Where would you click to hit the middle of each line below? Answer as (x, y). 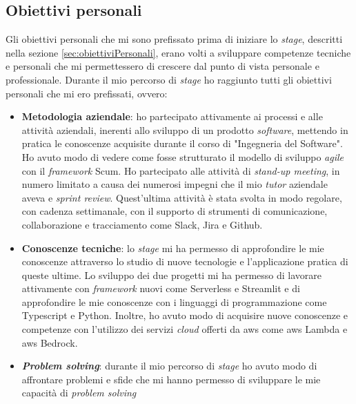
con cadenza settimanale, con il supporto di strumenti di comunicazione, (175, 211)
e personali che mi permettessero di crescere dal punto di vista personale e (162, 66)
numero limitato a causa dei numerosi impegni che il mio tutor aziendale (175, 184)
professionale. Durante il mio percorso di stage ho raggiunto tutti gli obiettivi (169, 79)
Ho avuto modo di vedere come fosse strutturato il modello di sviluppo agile (183, 156)
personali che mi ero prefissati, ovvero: (87, 93)
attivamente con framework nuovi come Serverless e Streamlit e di (161, 288)
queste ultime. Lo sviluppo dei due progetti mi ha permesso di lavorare (172, 275)
